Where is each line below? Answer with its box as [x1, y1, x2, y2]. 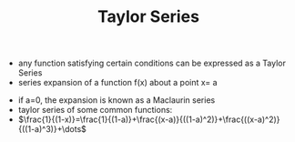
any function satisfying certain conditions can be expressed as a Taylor [17, 57, 287, 69]
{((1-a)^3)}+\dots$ [17, 124, 86, 135]
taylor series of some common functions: [17, 105, 173, 116]
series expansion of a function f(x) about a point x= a [17, 77, 218, 88]
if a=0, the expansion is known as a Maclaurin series [17, 95, 216, 106]
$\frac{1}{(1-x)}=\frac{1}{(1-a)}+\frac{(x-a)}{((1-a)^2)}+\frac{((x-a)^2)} [17, 114, 280, 125]
